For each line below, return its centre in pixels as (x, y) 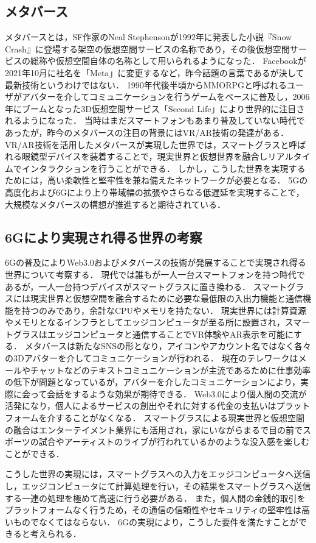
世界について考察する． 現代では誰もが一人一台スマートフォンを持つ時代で (155, 274)
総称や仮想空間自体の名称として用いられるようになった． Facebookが (168, 61)
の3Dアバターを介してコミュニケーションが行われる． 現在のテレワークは (152, 358)
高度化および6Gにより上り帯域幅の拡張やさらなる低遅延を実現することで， (155, 192)
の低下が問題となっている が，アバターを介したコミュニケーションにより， (153, 382)
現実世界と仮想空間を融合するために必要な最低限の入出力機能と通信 (166, 298)
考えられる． (56, 534)
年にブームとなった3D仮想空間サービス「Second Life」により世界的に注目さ (155, 108)
